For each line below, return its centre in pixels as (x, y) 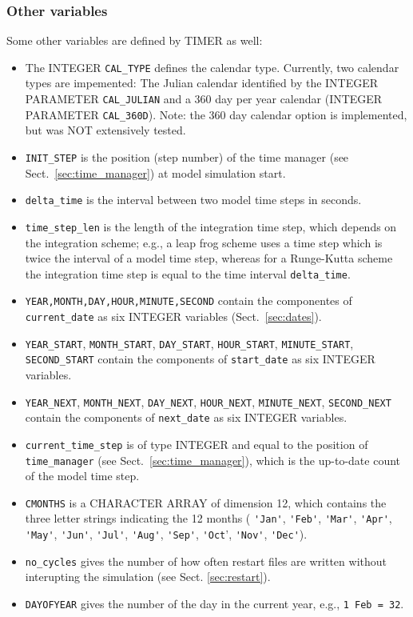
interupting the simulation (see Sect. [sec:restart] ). (148, 577)
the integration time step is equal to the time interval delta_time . (188, 273)
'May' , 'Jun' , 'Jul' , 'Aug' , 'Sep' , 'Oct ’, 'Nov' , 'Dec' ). (166, 534)
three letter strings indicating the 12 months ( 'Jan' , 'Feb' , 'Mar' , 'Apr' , (208, 518)
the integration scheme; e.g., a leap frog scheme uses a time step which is (204, 242)
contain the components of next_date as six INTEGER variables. (186, 417)
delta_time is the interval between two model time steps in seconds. (193, 200)
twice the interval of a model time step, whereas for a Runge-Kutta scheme (209, 258)
